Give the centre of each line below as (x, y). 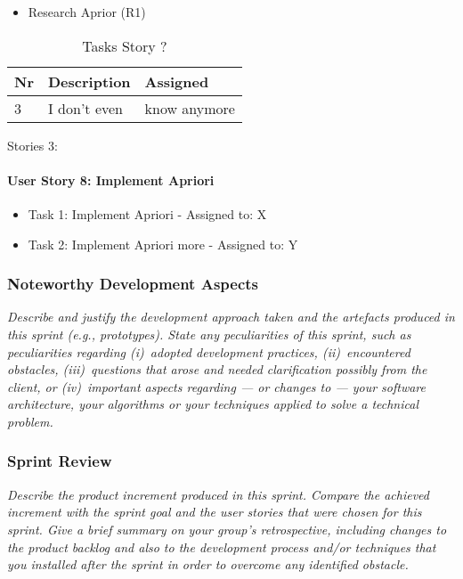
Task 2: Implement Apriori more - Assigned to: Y (163, 244)
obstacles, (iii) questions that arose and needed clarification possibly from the (217, 369)
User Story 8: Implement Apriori (111, 179)
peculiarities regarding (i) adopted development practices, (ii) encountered (209, 351)
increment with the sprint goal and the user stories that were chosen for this (215, 512)
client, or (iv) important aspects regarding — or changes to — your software (217, 386)
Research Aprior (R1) (87, 12)
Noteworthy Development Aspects (133, 284)
